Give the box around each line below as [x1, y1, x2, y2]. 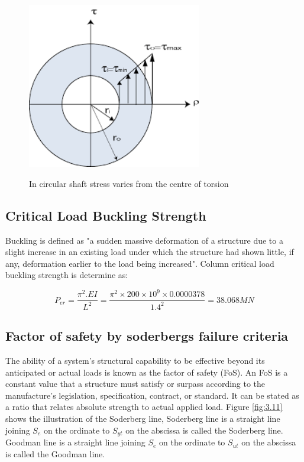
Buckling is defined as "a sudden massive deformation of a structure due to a [5, 234, 283, 246]
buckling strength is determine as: [5, 269, 128, 281]
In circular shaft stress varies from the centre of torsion [29, 177, 229, 189]
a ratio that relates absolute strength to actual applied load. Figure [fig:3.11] [5, 400, 283, 413]
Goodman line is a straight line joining [5, 436, 145, 448]
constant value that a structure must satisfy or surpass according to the [5, 377, 266, 390]
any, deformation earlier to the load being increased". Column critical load [5, 257, 274, 269]
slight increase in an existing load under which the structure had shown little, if [5, 245, 294, 258]
